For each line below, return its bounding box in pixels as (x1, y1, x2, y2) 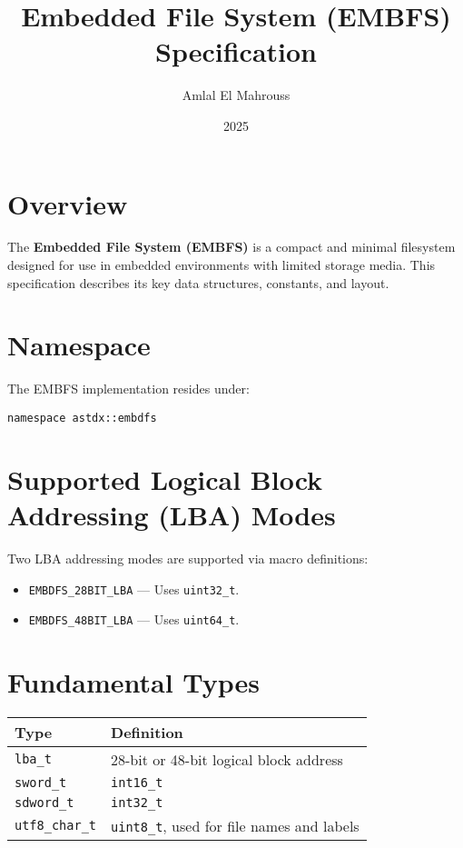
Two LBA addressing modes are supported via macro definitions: (7, 548, 369, 567)
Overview (7, 185, 128, 222)
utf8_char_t (15, 818, 97, 833)
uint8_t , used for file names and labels (111, 814, 360, 836)
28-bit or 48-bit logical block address (111, 748, 343, 770)
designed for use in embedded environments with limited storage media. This (7, 255, 436, 274)
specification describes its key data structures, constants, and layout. (7, 273, 389, 292)
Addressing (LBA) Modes (7, 495, 336, 533)
